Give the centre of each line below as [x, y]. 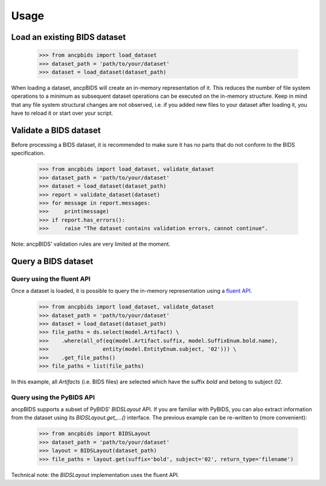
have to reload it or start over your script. [62, 113]
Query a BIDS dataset [52, 261]
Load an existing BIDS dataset [69, 37]
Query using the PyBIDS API [53, 397]
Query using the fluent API [51, 279]
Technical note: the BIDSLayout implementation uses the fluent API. [95, 475]
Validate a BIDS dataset [56, 130]
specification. [28, 153]
